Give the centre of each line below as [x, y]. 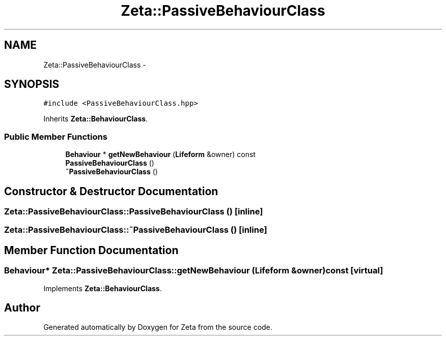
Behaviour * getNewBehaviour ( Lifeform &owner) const [160, 154]
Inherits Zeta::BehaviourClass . [96, 119]
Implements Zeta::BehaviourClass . [103, 288]
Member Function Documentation [91, 250]
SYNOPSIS [32, 84]
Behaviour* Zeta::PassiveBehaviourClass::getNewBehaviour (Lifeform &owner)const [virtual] [194, 271]
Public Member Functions [56, 136]
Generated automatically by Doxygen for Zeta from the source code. [158, 327]
